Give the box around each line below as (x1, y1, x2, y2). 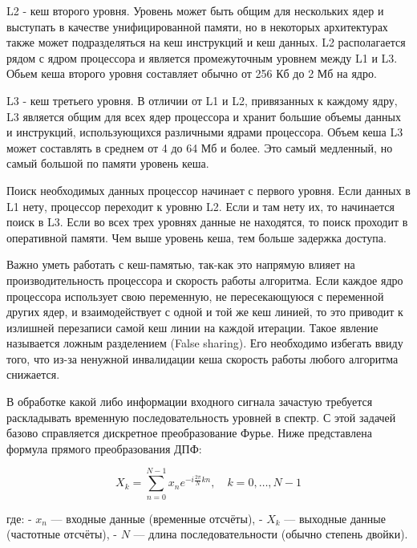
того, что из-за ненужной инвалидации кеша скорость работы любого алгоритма (6, 350, 399, 367)
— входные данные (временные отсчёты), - (51, 509, 263, 526)
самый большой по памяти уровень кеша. (6, 155, 209, 172)
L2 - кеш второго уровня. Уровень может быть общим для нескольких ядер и (6, 2, 384, 18)
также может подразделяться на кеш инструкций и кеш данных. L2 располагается (6, 34, 406, 51)
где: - (6, 509, 32, 526)
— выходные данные (284, 509, 386, 526)
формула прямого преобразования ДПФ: (6, 440, 202, 457)
